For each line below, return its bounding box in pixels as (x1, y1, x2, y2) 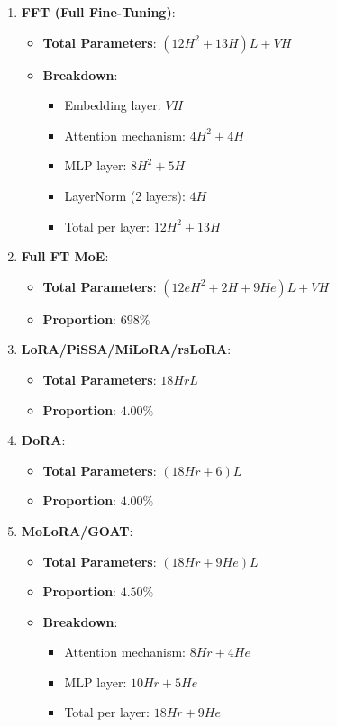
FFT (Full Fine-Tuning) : (21, 3, 176, 21)
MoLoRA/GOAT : (21, 521, 133, 540)
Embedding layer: (64, 95, 161, 114)
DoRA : (21, 431, 66, 450)
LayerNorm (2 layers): (64, 186, 186, 204)
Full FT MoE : (21, 247, 109, 266)
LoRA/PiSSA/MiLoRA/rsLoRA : (21, 340, 232, 359)
